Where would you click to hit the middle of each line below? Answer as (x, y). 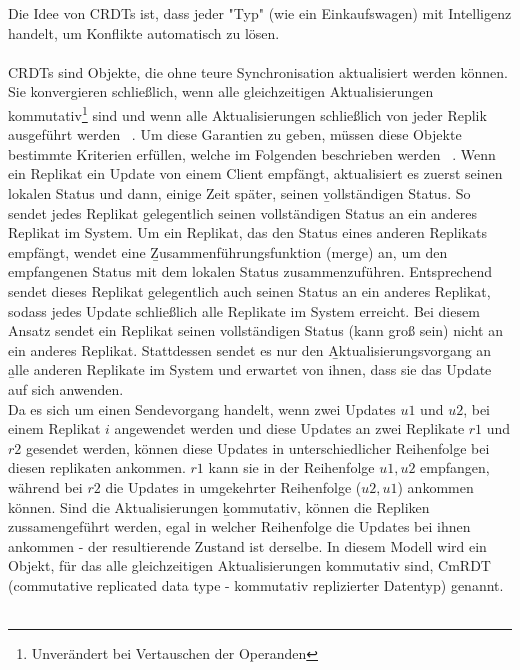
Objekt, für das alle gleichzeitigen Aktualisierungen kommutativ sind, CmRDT (249, 565)
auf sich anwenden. (66, 388)
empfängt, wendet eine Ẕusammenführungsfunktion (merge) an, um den (228, 251)
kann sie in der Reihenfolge (291, 467)
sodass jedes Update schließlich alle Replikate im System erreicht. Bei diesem (244, 310)
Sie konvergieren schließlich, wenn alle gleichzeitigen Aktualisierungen (221, 91)
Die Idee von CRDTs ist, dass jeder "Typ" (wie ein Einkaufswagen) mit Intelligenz (260, 13)
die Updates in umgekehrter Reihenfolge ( (233, 486)
